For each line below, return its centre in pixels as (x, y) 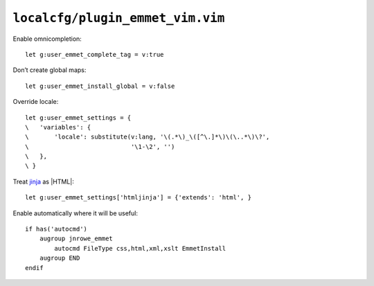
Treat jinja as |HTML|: (43, 181)
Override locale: (36, 102)
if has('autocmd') (56, 229)
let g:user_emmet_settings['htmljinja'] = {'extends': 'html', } (139, 198)
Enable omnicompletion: (47, 39)
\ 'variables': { (58, 127)
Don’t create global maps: (50, 70)
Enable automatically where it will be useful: (75, 213)
